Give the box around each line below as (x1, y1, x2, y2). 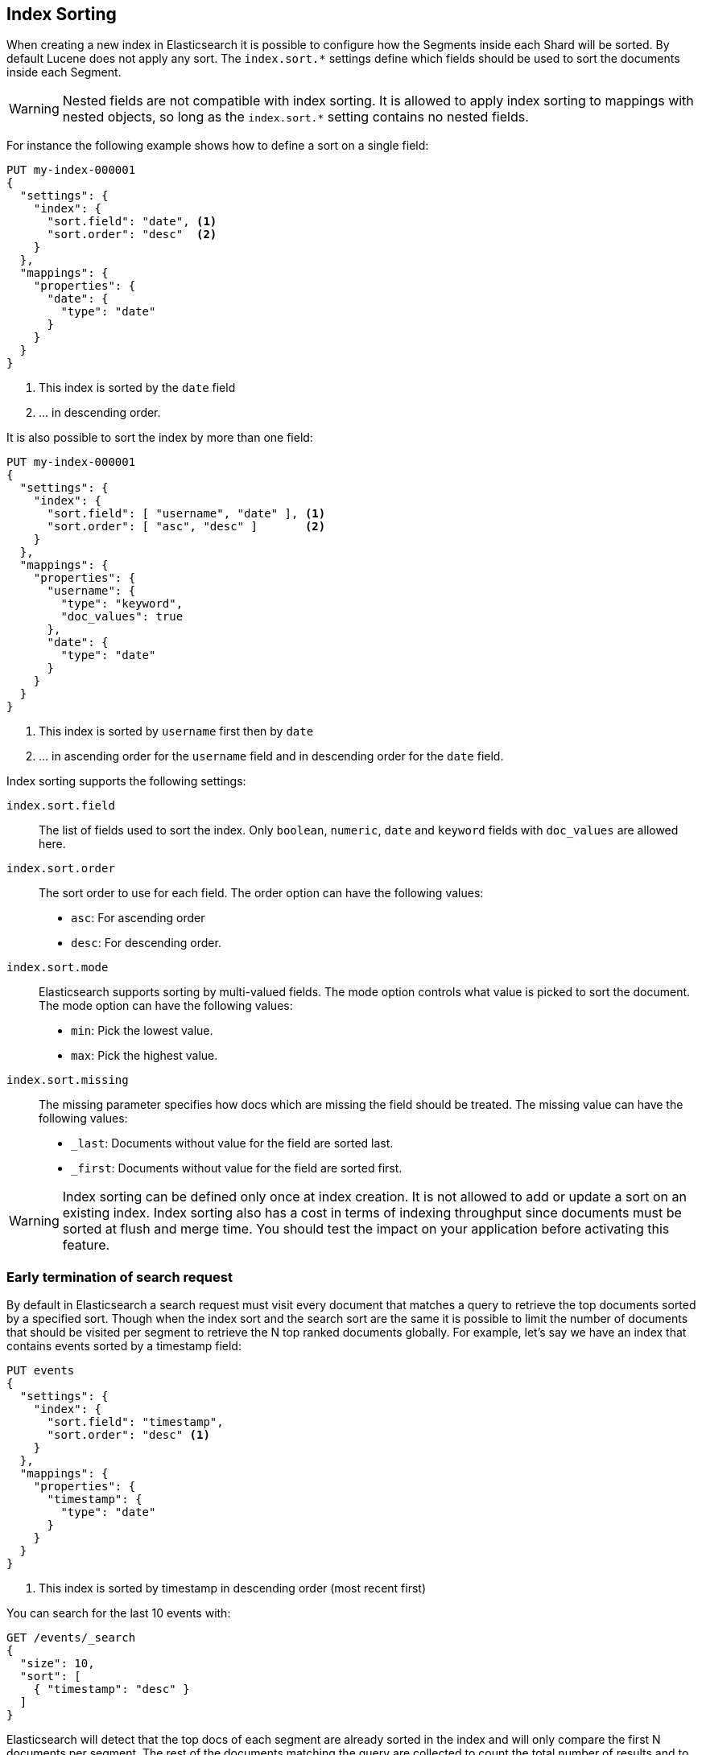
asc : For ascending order (71, 911, 205, 925)
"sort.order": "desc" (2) (47, 228, 217, 241)
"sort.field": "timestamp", (47, 1415, 224, 1429)
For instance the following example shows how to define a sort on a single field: (6, 138, 429, 153)
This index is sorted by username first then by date (39, 724, 314, 739)
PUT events (6, 1364, 75, 1378)
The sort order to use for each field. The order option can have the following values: (39, 886, 484, 900)
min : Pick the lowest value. (71, 1024, 213, 1038)
